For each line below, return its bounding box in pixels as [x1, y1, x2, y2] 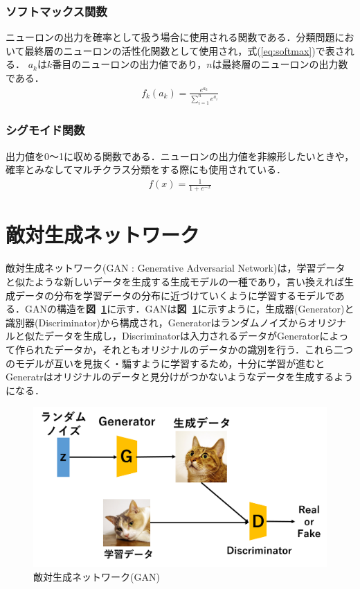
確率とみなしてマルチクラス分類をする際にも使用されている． [6, 162, 286, 177]
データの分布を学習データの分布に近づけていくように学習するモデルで [15, 288, 335, 302]
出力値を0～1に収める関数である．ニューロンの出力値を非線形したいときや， [6, 148, 354, 163]
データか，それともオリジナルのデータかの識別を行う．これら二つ [53, 342, 354, 356]
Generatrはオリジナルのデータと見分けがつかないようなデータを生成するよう [6, 369, 354, 384]
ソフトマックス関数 [6, 2, 107, 19]
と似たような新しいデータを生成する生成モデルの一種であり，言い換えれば [6, 274, 344, 289]
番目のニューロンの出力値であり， [52, 57, 207, 71]
